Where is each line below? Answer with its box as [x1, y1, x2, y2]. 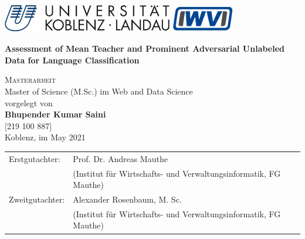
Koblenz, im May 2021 [5, 131, 86, 143]
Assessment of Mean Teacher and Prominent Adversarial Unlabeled [5, 42, 285, 55]
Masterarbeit [5, 73, 56, 86]
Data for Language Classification [5, 53, 140, 66]
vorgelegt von [5, 96, 53, 109]
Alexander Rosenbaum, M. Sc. [73, 193, 182, 206]
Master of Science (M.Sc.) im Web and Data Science [5, 85, 193, 97]
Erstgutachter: [9, 152, 60, 164]
